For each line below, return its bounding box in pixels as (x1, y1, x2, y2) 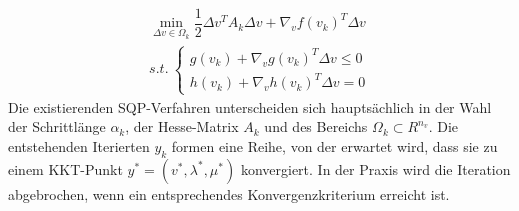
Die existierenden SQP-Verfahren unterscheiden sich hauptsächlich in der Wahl (8, 96, 492, 117)
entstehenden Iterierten (8, 135, 150, 156)
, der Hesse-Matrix (125, 116, 239, 137)
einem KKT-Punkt (8, 158, 123, 179)
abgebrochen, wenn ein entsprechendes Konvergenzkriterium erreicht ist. (8, 183, 450, 204)
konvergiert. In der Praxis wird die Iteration (240, 158, 511, 179)
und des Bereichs (264, 116, 368, 137)
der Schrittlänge (8, 116, 106, 137)
